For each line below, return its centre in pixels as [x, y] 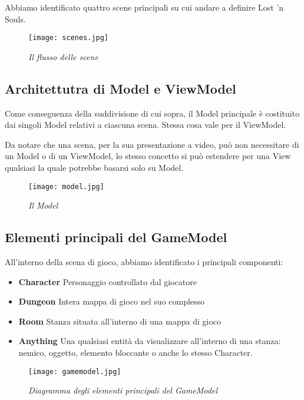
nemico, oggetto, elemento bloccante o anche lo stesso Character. [136, 353]
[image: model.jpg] [66, 186]
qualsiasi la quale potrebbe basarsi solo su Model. [94, 168]
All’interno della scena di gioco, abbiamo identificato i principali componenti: [144, 262]
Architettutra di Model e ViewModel [120, 88]
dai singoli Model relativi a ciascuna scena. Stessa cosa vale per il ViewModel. [146, 125]
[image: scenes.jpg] [69, 38]
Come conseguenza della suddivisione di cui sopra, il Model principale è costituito [152, 113]
